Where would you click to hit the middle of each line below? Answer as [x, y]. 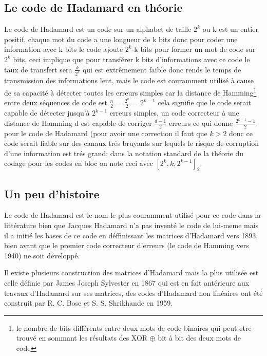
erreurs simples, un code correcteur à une [174, 113]
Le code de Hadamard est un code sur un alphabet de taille [98, 29]
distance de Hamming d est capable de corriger [78, 123]
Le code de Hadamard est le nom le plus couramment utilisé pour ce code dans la [132, 215]
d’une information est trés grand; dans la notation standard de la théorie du [124, 153]
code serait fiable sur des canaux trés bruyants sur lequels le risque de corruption [131, 143]
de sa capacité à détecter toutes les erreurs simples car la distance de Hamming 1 [130, 92]
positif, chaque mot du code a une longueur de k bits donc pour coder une [121, 39]
